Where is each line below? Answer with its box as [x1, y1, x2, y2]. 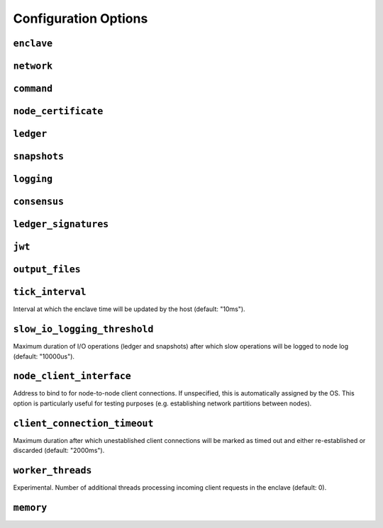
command [13, 83, 53, 94]
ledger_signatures [13, 218, 109, 230]
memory [13, 502, 48, 513]
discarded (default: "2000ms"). [13, 446, 105, 455]
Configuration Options [13, 11, 148, 26]
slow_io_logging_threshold [13, 323, 154, 335]
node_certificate [13, 106, 104, 117]
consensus [13, 196, 64, 208]
